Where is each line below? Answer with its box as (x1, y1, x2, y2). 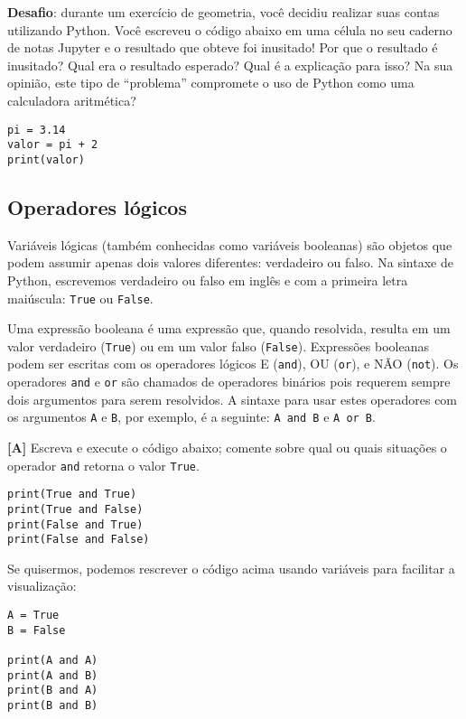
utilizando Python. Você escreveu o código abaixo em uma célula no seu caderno (7, 20, 452, 39)
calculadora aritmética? (7, 90, 136, 109)
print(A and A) (7, 654, 98, 668)
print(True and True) (7, 488, 137, 501)
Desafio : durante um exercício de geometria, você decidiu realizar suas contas (7, 3, 440, 21)
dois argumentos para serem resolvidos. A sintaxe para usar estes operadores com (7, 389, 458, 408)
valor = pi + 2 (7, 138, 98, 152)
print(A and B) (7, 668, 98, 682)
